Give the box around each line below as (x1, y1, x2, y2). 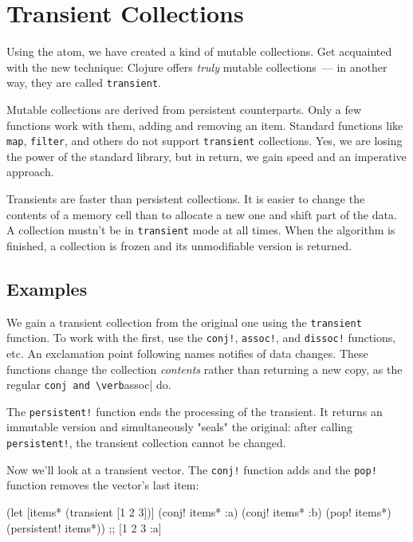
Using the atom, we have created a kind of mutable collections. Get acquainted (6, 43, 392, 60)
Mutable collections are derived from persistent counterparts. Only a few (6, 100, 362, 117)
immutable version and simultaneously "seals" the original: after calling (6, 418, 353, 435)
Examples (6, 276, 88, 300)
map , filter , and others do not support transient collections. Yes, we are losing (6, 132, 403, 149)
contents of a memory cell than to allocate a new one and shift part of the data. (6, 206, 397, 222)
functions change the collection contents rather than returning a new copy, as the (6, 360, 403, 377)
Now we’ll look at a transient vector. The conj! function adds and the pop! (6, 461, 377, 477)
